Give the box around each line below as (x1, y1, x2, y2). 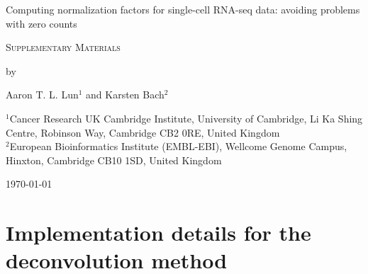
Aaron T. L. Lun (6, 87, 79, 102)
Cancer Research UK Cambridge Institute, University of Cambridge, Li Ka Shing (9, 110, 363, 125)
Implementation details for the (6, 218, 311, 247)
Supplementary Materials (6, 40, 121, 55)
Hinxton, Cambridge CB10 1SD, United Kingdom (6, 152, 222, 167)
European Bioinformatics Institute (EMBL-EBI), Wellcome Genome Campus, (9, 139, 347, 154)
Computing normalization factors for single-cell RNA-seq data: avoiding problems (6, 2, 360, 16)
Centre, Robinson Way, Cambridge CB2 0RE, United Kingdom (6, 125, 280, 139)
